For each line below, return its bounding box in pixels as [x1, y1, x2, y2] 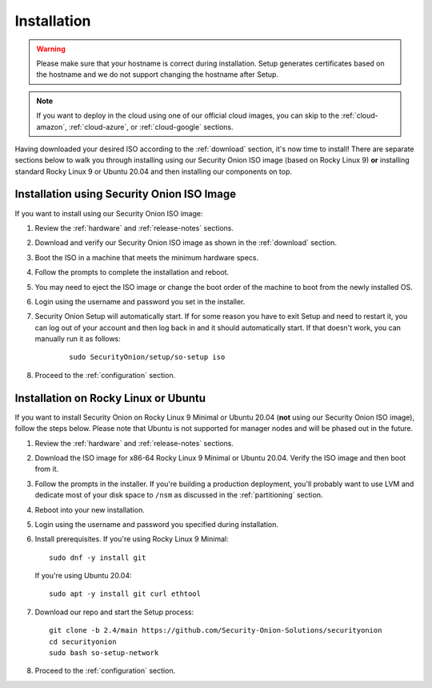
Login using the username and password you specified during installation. [34, 519, 279, 529]
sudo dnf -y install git [49, 553, 146, 562]
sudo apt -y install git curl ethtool [49, 589, 202, 598]
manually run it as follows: [34, 334, 122, 344]
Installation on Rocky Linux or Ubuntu [14, 391, 206, 404]
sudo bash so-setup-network [49, 649, 159, 658]
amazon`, [36, 122, 67, 131]
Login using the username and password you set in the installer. [34, 296, 246, 306]
